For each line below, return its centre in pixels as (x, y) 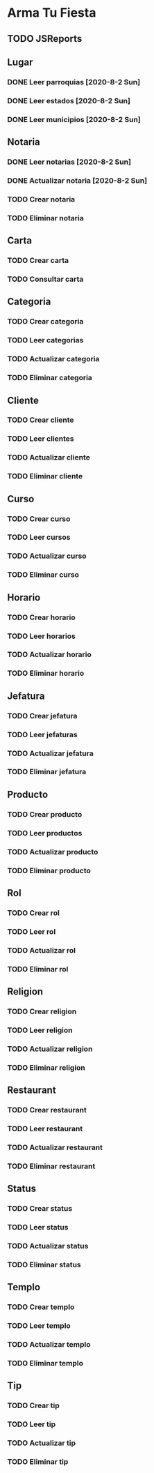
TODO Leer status (38, 1227)
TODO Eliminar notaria (46, 218)
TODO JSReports (45, 39)
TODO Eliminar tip (38, 1461)
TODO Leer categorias (45, 340)
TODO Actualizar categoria (53, 359)
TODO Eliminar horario (46, 673)
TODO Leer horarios (42, 636)
